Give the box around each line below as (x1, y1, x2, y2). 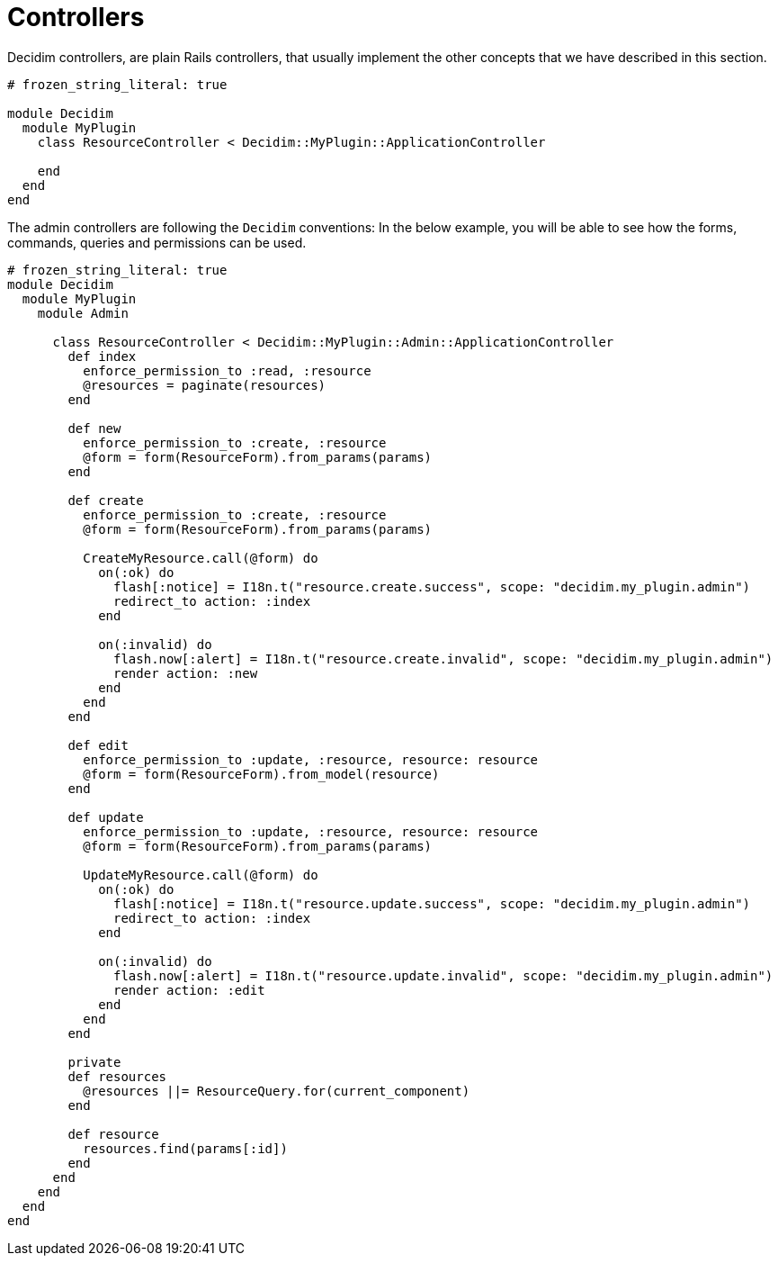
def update (67, 809, 144, 825)
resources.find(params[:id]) (83, 1141, 288, 1156)
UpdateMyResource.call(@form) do (83, 867, 318, 882)
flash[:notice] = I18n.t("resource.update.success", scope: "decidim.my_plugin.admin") (113, 896, 751, 911)
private (67, 1054, 121, 1069)
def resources (67, 1069, 167, 1084)
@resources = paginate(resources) (83, 377, 326, 392)
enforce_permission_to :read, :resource (83, 363, 371, 378)
